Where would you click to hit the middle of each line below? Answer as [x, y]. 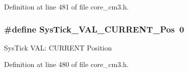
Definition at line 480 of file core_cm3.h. [66, 64]
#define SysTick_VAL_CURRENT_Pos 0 [94, 29]
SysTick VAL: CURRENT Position [58, 47]
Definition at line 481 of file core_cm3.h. [66, 6]
